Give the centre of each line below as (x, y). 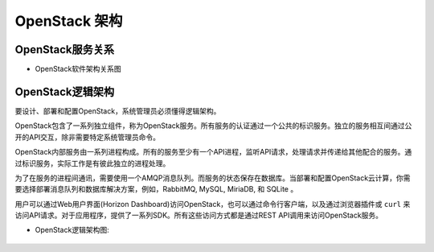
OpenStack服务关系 (65, 50)
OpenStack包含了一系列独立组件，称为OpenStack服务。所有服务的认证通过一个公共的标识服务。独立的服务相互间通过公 (213, 126)
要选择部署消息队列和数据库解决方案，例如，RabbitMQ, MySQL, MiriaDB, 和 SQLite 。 (156, 189)
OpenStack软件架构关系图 (78, 69)
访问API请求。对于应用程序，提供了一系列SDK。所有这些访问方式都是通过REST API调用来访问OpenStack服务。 (199, 215)
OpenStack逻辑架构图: (72, 230)
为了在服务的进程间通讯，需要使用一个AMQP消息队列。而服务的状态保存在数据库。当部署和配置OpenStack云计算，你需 (213, 178)
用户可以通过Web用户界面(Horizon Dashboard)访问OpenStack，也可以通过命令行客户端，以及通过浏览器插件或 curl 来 (213, 204)
